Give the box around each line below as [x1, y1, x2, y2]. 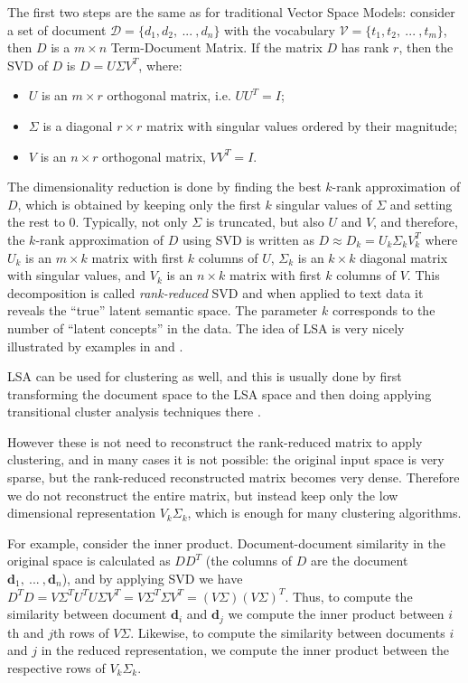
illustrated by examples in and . [7, 336, 183, 355]
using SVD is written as [182, 229, 314, 248]
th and [7, 622, 44, 641]
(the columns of [205, 551, 293, 570]
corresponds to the [332, 301, 435, 320]
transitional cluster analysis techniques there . [7, 402, 261, 421]
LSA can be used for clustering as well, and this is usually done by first [7, 367, 402, 386]
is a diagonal [42, 116, 113, 135]
